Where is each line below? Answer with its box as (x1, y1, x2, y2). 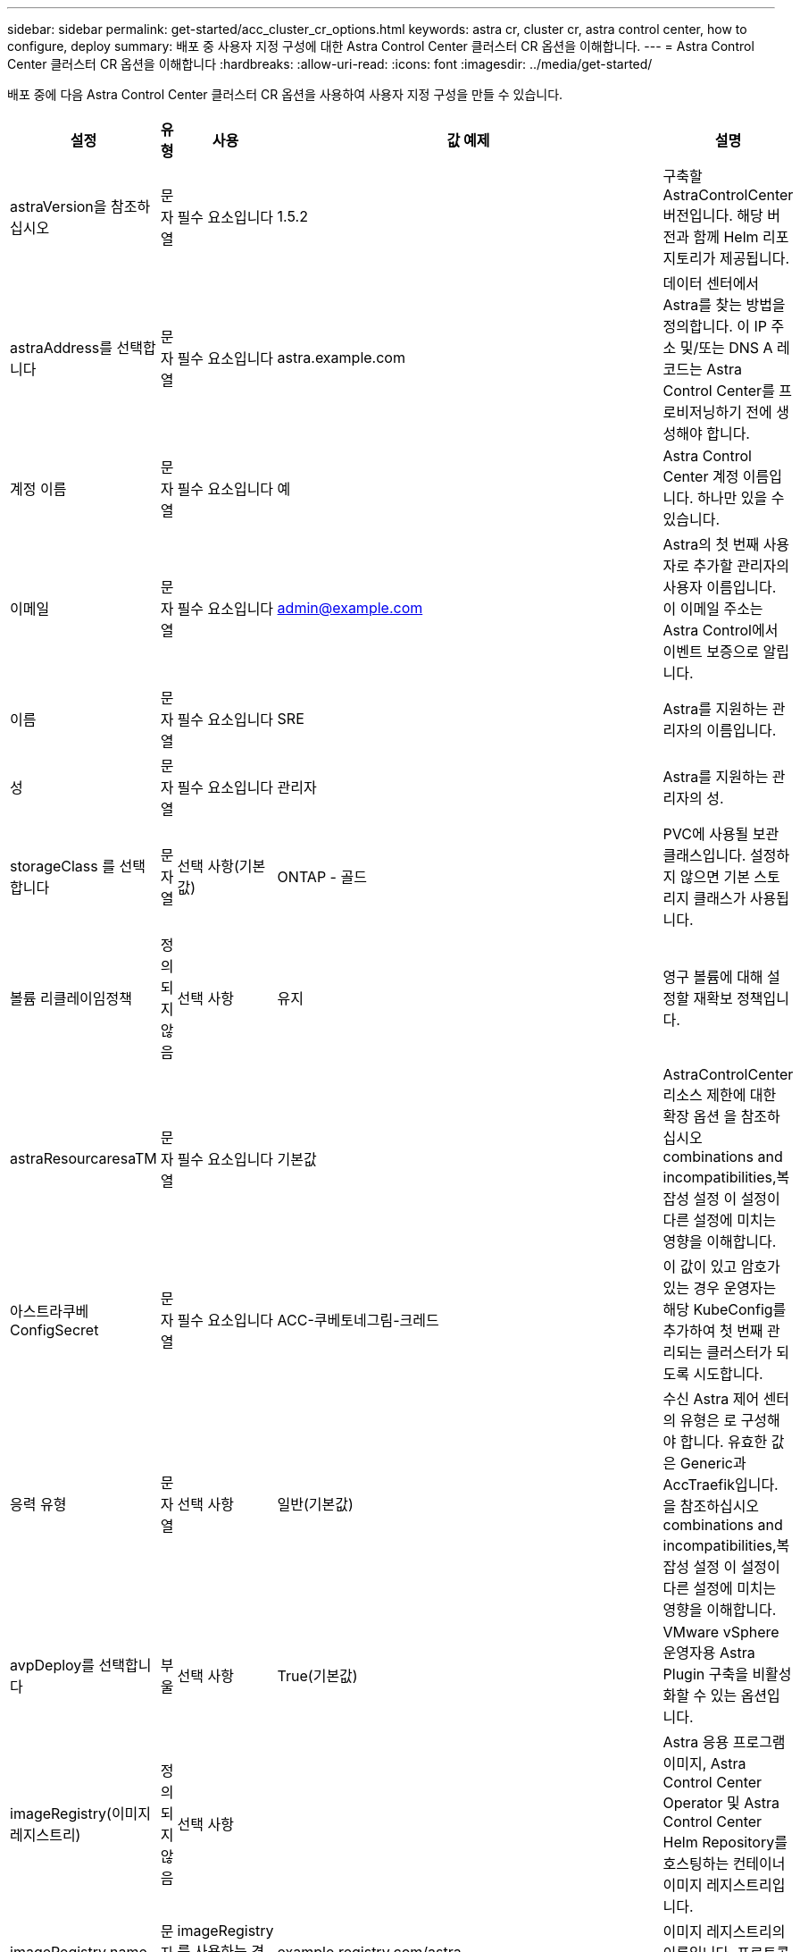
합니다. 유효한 (679, 1433, 768, 1451)
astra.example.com (277, 349, 405, 366)
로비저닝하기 (662, 403, 742, 421)
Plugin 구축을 (662, 1665, 748, 1683)
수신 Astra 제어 (662, 1390, 760, 1408)
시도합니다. (693, 1365, 763, 1383)
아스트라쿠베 (10, 1302, 89, 1320)
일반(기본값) (277, 1495, 354, 1513)
